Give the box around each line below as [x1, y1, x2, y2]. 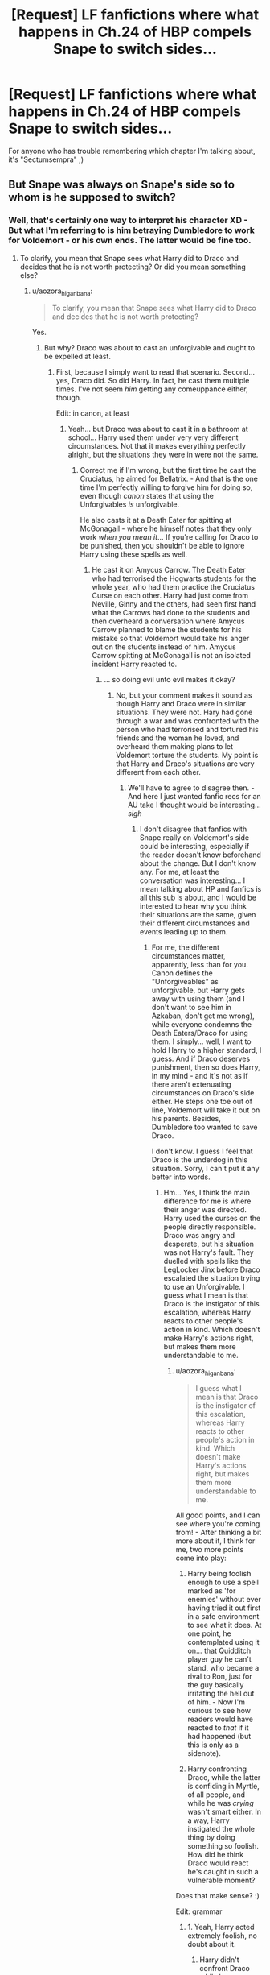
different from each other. [116, 768, 201, 777]
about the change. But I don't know [139, 859, 256, 868]
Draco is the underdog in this [151, 1155, 247, 1165]
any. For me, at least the [139, 867, 219, 877]
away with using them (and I [151, 994, 245, 1004]
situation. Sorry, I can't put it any [151, 1164, 260, 1174]
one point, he [187, 1629, 231, 1638]
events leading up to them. [139, 927, 228, 937]
